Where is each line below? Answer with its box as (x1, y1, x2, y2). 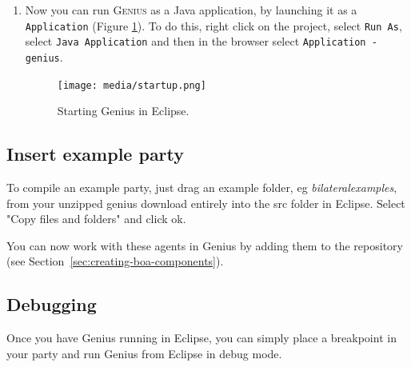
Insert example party (6, 142, 185, 166)
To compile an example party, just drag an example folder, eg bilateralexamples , (6, 179, 397, 196)
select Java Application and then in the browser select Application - (25, 33, 377, 50)
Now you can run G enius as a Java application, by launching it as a (25, 2, 357, 18)
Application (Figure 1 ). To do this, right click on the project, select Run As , (25, 17, 402, 34)
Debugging (6, 292, 97, 317)
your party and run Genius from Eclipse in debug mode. (6, 345, 282, 361)
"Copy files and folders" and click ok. (6, 210, 186, 227)
